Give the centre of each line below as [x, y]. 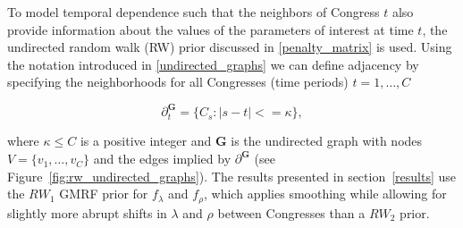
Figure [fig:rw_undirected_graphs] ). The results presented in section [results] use [232, 176]
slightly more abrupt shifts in [87, 212]
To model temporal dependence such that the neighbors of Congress [194, 12]
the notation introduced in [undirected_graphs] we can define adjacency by [213, 64]
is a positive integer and [146, 141]
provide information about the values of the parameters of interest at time [210, 29]
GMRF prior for [104, 194]
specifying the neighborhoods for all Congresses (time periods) [178, 82]
